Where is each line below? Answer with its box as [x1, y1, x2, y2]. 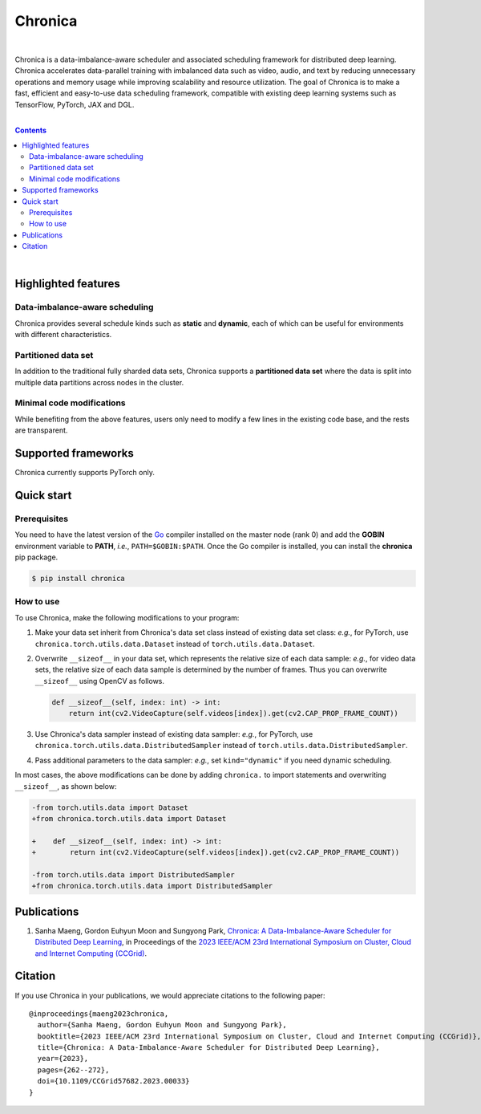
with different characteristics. [14, 330, 112, 339]
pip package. [14, 552, 59, 562]
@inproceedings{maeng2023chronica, [29, 1009, 169, 1018]
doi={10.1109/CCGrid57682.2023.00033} [37, 1076, 190, 1086]
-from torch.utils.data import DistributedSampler [31, 870, 236, 879]
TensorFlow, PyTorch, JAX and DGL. [14, 100, 135, 109]
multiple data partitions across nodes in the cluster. [14, 377, 184, 387]
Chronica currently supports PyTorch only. [14, 468, 156, 478]
